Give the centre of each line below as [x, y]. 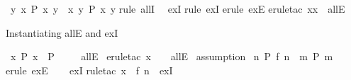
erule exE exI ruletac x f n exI [89, 70]
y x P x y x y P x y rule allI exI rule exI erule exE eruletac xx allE [178, 8]
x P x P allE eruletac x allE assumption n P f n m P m [172, 56]
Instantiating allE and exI [62, 32]
